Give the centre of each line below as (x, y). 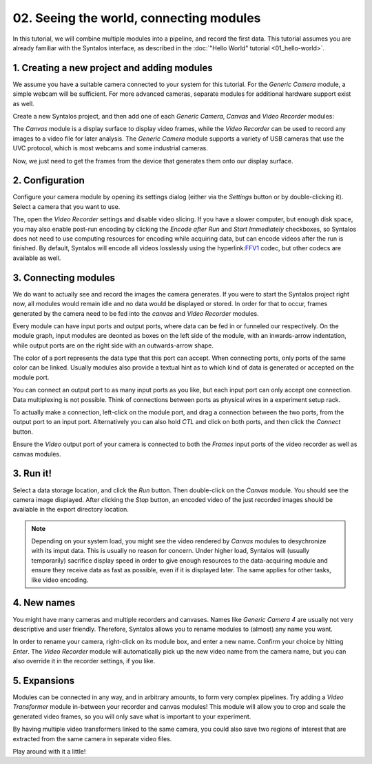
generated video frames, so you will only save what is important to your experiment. (132, 716)
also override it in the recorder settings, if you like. (84, 661)
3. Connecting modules (64, 278)
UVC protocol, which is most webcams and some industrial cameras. (110, 148)
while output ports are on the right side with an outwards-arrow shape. (113, 345)
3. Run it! (32, 473)
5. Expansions (44, 680)
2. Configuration (49, 180)
